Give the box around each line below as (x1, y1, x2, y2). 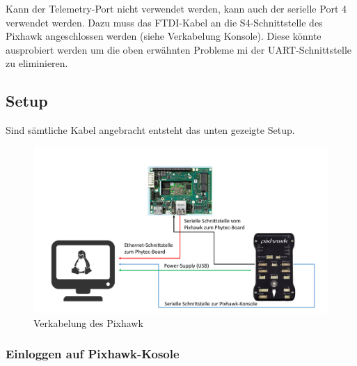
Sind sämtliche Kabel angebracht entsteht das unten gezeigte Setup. (6, 123, 295, 137)
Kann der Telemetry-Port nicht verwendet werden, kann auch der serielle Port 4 (6, 1, 347, 15)
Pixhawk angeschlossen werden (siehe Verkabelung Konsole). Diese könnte (6, 29, 322, 43)
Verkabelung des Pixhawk (33, 315, 143, 330)
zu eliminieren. (6, 56, 68, 70)
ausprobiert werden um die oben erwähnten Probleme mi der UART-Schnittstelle (6, 42, 351, 56)
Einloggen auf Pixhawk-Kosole (6, 345, 180, 363)
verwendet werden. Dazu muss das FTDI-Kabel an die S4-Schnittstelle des (6, 15, 323, 29)
